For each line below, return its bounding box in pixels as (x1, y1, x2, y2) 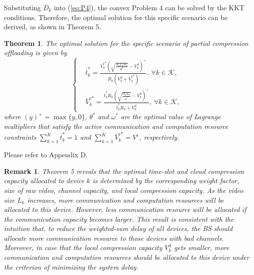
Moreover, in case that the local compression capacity (4, 242, 163, 253)
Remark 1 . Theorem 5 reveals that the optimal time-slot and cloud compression (4, 166, 244, 176)
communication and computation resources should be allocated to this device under (4, 252, 250, 262)
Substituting (4, 2, 41, 12)
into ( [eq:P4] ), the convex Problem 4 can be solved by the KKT (54, 2, 245, 12)
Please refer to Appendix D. (4, 149, 88, 160)
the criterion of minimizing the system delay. (4, 261, 139, 272)
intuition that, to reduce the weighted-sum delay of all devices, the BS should (4, 223, 233, 233)
